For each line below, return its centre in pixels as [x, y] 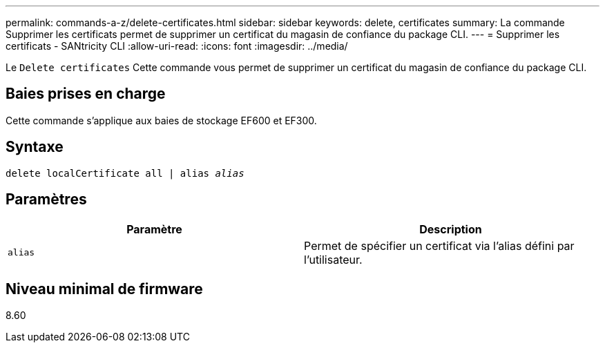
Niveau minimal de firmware [104, 289]
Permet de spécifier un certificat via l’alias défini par [439, 245]
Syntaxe [35, 147]
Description [451, 229]
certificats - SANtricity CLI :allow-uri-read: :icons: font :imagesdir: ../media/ [177, 46]
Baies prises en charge [86, 94]
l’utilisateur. [333, 259]
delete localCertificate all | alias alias [125, 173]
